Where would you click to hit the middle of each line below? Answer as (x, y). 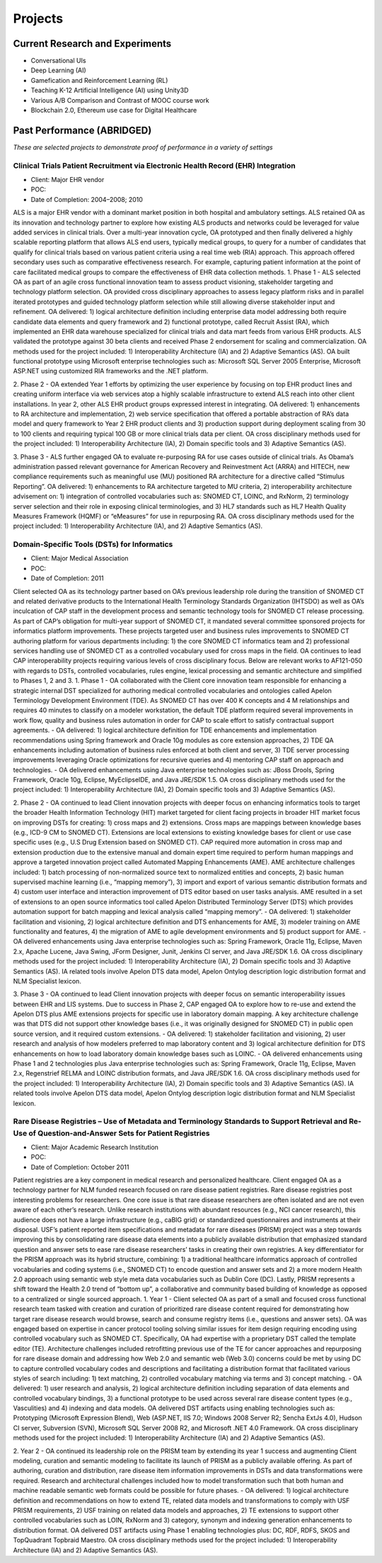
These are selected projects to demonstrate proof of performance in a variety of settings (143, 147)
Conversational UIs (58, 61)
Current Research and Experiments (92, 44)
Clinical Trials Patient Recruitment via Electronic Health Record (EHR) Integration (155, 165)
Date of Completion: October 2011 (80, 1167)
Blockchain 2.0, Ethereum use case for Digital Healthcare (114, 111)
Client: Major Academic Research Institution (95, 1147)
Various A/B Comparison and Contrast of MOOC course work (120, 100)
